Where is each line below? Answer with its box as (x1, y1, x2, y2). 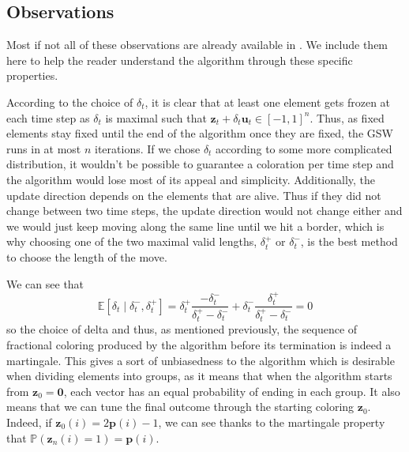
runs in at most (6, 140, 81, 156)
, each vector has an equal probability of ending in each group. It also (63, 382, 400, 399)
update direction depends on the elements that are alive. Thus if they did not (6, 186, 381, 203)
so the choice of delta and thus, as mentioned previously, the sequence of (6, 321, 358, 337)
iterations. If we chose (95, 140, 201, 156)
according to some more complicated (216, 140, 392, 156)
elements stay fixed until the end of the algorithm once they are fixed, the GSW (6, 125, 393, 141)
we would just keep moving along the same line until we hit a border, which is (6, 217, 385, 234)
